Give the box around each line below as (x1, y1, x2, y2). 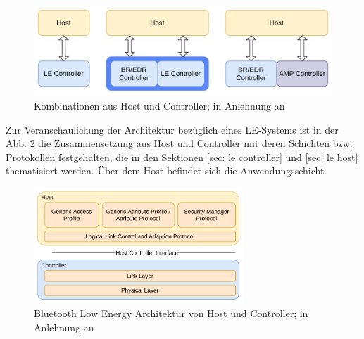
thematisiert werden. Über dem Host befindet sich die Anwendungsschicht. (6, 163, 327, 178)
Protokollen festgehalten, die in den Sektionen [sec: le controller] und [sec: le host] (6, 149, 358, 164)
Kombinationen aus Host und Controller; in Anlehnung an (34, 98, 285, 113)
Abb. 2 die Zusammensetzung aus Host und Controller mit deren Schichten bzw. (6, 136, 353, 151)
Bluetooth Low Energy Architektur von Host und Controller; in (34, 306, 308, 321)
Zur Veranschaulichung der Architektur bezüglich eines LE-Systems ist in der (6, 122, 339, 136)
